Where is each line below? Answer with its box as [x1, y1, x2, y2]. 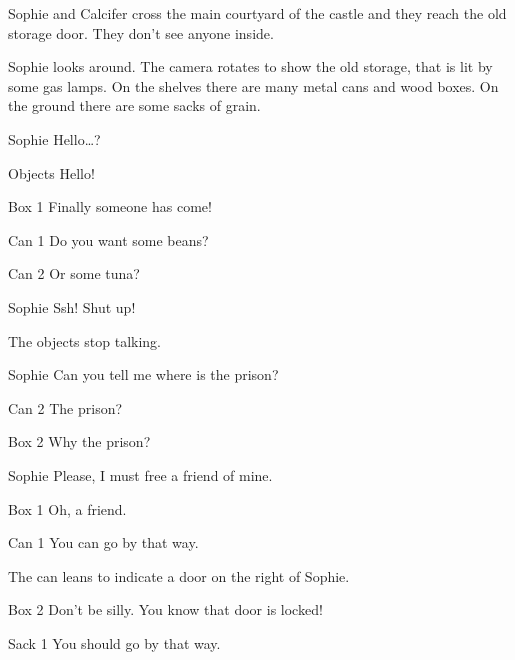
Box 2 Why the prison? [8, 431, 151, 452]
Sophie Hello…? [8, 128, 101, 149]
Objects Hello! [8, 162, 95, 183]
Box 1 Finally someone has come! [8, 196, 212, 217]
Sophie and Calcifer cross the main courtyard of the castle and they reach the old [8, 3, 507, 23]
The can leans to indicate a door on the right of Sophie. [8, 565, 350, 586]
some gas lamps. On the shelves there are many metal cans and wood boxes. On [8, 75, 499, 96]
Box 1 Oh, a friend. [8, 498, 127, 519]
